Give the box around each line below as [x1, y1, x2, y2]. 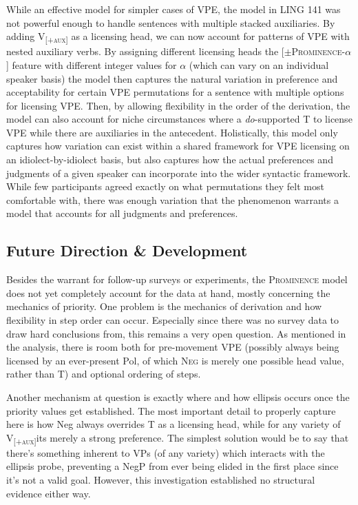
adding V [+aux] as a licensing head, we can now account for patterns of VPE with [6, 29, 350, 45]
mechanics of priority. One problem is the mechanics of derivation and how [6, 299, 322, 313]
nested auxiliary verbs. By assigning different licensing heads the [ [6, 44, 284, 59]
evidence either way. [6, 486, 91, 500]
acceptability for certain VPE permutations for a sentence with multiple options [6, 85, 344, 99]
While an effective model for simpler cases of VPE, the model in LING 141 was [6, 2, 341, 16]
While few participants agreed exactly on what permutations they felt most [6, 179, 324, 194]
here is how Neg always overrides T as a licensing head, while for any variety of [6, 417, 341, 431]
